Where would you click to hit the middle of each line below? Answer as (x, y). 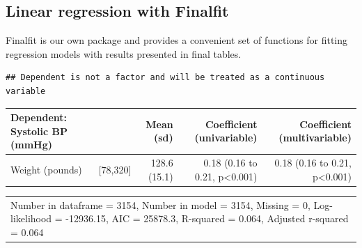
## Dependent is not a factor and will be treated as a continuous (165, 78)
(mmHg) (31, 145)
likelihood (31, 218)
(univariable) (226, 138)
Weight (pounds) (46, 169)
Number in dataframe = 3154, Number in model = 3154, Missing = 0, (160, 204)
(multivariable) (315, 138)
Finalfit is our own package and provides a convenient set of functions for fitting (177, 40)
